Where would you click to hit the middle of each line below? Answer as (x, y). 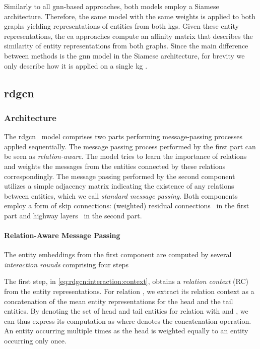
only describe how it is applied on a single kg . (76, 65)
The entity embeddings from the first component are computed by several (118, 254)
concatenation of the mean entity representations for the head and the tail (119, 301)
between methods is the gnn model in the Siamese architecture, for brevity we (124, 55)
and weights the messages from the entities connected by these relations (115, 166)
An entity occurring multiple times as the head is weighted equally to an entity (126, 331)
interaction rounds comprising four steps (66, 264)
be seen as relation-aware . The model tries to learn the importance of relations (125, 156)
